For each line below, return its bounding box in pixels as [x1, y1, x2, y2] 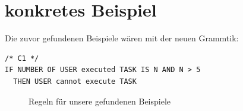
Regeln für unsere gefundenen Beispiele [29, 94, 171, 107]
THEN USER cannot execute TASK [13, 77, 137, 86]
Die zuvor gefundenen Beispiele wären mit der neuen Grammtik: [5, 32, 239, 44]
